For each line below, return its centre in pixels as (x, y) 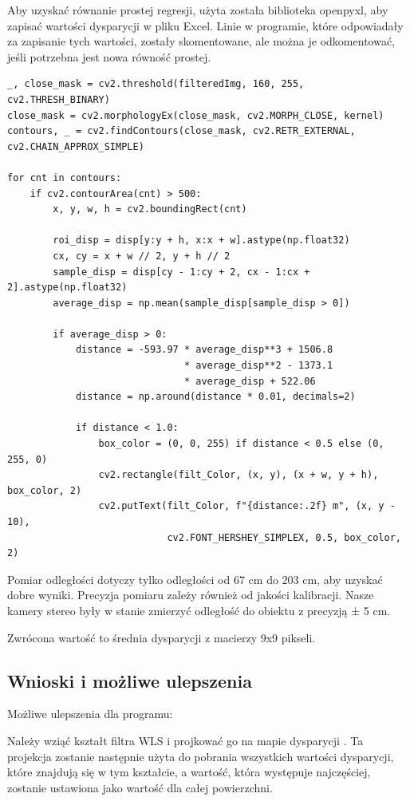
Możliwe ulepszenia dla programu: (90, 714)
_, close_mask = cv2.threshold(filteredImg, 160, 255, (156, 84)
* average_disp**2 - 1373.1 (258, 366)
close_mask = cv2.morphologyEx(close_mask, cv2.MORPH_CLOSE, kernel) (196, 115)
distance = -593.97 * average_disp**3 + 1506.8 (204, 350)
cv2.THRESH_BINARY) (59, 99)
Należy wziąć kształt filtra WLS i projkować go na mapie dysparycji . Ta (185, 740)
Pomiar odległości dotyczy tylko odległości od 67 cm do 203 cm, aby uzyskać (195, 579)
